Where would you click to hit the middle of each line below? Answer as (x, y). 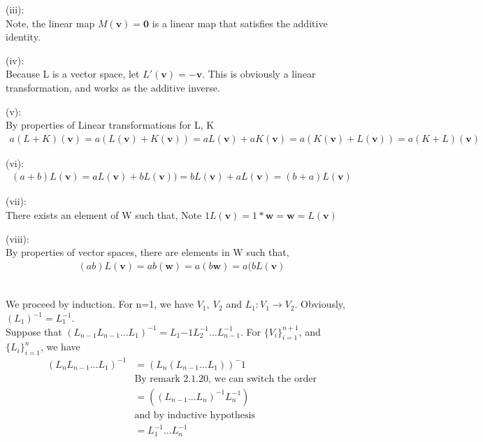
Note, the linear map (50, 23)
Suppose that (34, 331)
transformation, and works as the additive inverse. (113, 87)
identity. (23, 37)
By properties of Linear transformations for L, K (110, 125)
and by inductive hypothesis (195, 415)
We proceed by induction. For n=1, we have (100, 304)
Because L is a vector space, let (73, 74)
